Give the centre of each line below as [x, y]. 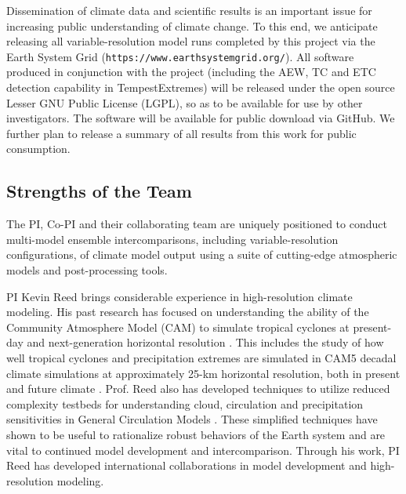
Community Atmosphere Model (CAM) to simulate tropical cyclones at [178, 327]
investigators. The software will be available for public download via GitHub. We [201, 118]
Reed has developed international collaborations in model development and [187, 465]
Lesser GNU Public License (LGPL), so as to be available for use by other [185, 102]
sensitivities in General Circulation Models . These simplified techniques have [192, 419]
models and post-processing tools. [87, 269]
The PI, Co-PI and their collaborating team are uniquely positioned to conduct [197, 224]
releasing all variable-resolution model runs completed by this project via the [191, 41]
